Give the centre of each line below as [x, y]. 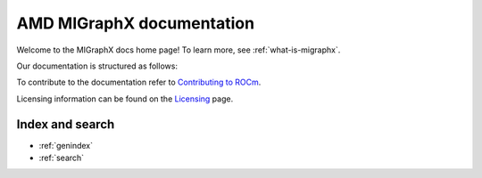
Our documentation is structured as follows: [97, 66]
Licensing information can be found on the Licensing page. [125, 99]
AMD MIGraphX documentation [135, 23]
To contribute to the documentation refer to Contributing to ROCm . [139, 82]
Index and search [66, 124]
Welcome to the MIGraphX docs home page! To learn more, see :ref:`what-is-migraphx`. [179, 50]
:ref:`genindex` [66, 145]
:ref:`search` [62, 158]
